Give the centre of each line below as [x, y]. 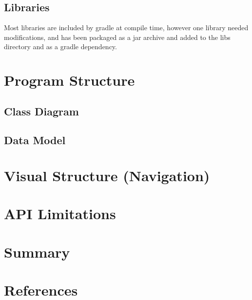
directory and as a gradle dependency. [60, 47]
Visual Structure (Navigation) [107, 176]
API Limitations [60, 214]
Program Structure [69, 80]
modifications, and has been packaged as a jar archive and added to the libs [117, 37]
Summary [37, 252]
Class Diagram [41, 111]
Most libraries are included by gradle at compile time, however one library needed [126, 28]
